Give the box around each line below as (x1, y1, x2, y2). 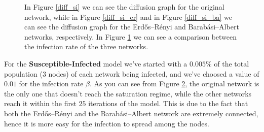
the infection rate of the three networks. (24, 41, 148, 52)
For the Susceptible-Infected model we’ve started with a (4, 58, 187, 69)
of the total (214, 58, 249, 69)
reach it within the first (4, 98, 77, 109)
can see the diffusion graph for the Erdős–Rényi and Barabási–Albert (24, 21, 239, 32)
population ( (4, 68, 43, 79)
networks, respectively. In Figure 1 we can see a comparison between (24, 31, 237, 42)
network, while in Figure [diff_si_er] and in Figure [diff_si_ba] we (24, 11, 232, 22)
